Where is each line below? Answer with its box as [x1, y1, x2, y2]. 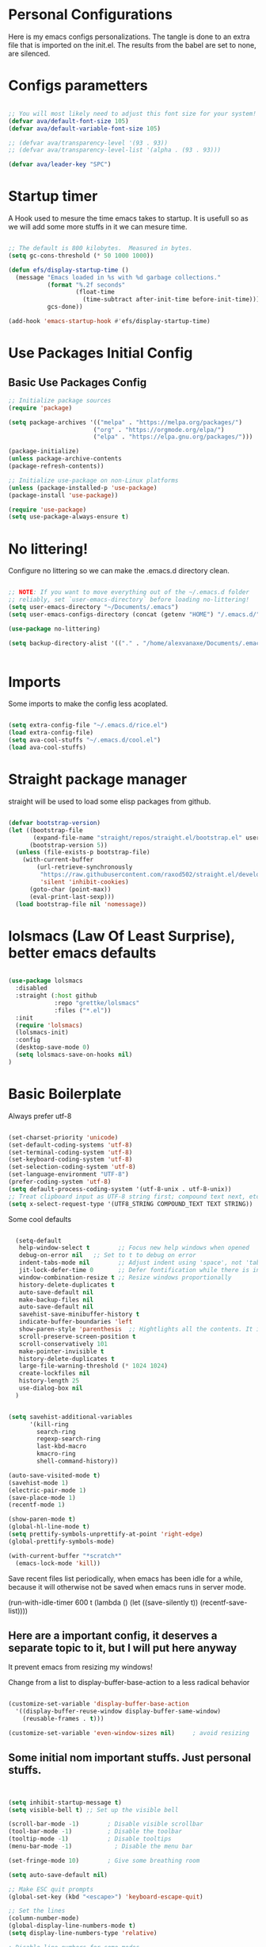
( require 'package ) [8, 403, 73, 412]
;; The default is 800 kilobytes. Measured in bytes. [8, 245, 193, 253]
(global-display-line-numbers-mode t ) [8, 1922, 136, 1930]
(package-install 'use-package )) [8, 491, 119, 499]
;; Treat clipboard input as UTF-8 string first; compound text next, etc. [8, 1193, 264, 1201]
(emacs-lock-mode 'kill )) [15, 1559, 101, 1567]
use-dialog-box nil [18, 1384, 83, 1392]
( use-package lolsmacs [8, 977, 83, 985]
